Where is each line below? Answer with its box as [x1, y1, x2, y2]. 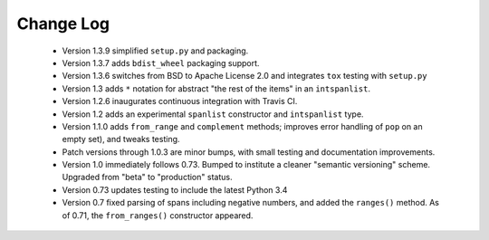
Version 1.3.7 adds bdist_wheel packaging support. [62, 57, 260, 68]
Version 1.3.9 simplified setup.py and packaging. [62, 45, 249, 56]
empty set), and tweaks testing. [62, 134, 180, 145]
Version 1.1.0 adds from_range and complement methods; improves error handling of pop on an [62, 120, 423, 131]
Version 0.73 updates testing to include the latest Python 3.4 [62, 184, 288, 195]
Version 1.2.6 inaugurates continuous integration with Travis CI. [62, 96, 298, 107]
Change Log [16, 14, 110, 34]
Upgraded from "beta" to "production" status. [62, 172, 233, 183]
